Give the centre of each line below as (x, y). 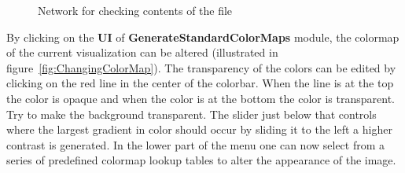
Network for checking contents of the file (135, 10)
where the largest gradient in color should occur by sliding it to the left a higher (199, 129)
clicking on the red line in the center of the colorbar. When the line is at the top (200, 83)
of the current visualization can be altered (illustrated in (142, 52)
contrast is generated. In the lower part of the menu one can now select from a (196, 144)
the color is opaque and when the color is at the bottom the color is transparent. (201, 98)
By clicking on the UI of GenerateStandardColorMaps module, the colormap (203, 37)
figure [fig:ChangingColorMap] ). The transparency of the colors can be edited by (201, 67)
